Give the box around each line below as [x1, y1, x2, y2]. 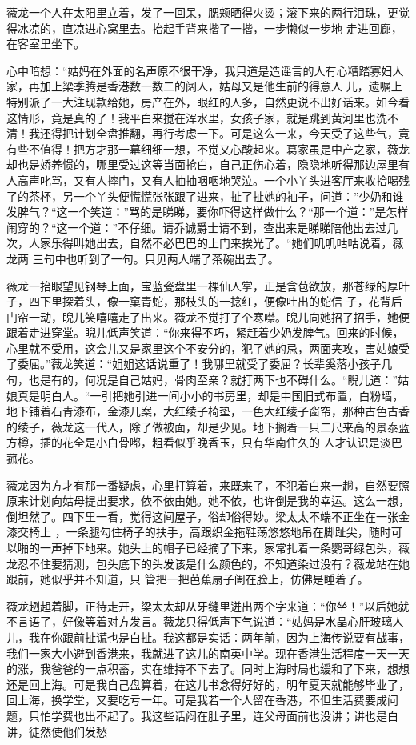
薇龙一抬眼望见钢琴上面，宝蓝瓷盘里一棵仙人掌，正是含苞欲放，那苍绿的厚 [6, 277, 398, 294]
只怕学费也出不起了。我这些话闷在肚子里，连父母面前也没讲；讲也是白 [28, 707, 398, 723]
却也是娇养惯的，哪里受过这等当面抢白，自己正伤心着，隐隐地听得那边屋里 [6, 156, 398, 173]
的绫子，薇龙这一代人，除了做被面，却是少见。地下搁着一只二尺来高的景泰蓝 [6, 418, 410, 435]
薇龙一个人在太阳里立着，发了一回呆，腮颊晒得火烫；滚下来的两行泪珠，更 [6, 4, 398, 20]
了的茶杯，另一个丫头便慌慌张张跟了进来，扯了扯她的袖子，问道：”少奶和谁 [6, 187, 404, 204]
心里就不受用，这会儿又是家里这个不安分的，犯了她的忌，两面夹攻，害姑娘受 [6, 339, 410, 356]
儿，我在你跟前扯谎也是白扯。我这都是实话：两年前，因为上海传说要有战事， [6, 628, 410, 645]
